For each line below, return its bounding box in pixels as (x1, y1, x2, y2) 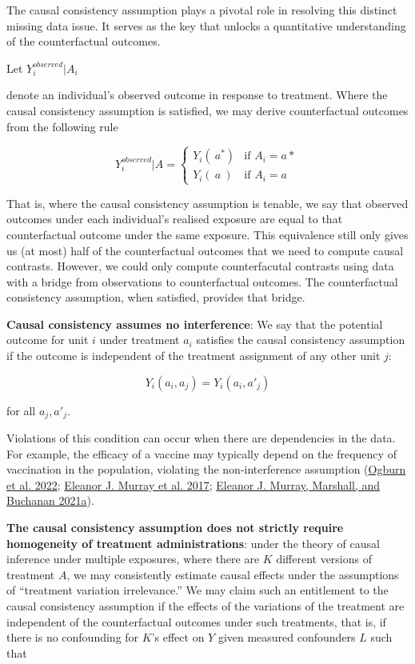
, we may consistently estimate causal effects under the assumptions (66, 566, 399, 582)
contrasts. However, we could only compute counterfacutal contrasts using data (6, 258, 394, 274)
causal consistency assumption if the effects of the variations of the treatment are (6, 598, 405, 614)
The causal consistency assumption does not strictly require (6, 519, 344, 536)
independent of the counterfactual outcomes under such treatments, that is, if (6, 613, 386, 630)
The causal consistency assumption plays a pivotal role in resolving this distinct (6, 2, 397, 18)
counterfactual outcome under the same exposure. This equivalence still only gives (6, 226, 409, 242)
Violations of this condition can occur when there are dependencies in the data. (6, 430, 396, 446)
